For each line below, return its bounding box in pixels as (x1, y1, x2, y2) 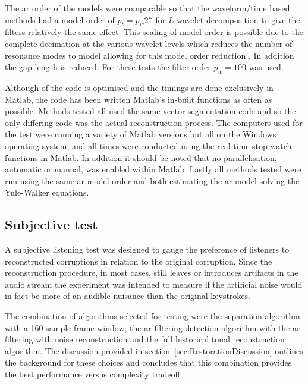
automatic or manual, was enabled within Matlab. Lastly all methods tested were (5, 163, 301, 175)
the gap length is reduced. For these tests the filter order (5, 61, 211, 73)
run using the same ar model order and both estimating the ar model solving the (5, 174, 300, 187)
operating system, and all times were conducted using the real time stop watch (5, 139, 292, 152)
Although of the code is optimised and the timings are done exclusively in (5, 81, 274, 93)
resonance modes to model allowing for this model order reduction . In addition (5, 49, 294, 61)
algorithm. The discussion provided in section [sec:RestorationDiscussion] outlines (5, 344, 303, 357)
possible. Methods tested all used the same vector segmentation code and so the (5, 105, 296, 117)
